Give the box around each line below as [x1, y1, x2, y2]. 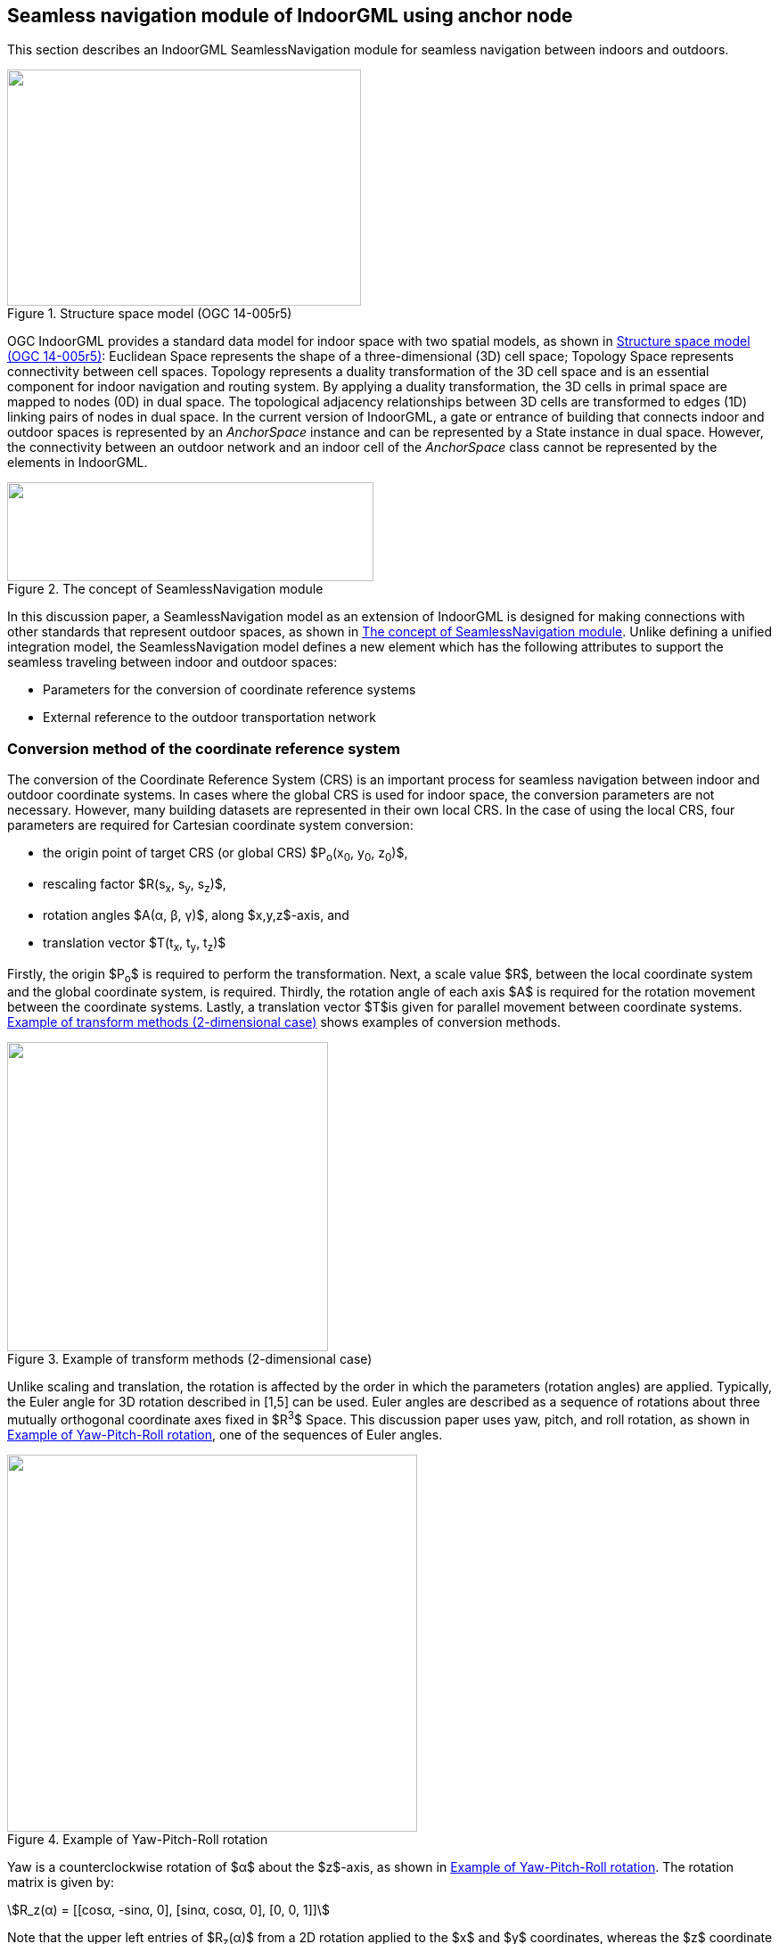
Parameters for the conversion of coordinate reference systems [43, 682, 416, 698]
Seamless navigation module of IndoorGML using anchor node [7, 4, 573, 27]
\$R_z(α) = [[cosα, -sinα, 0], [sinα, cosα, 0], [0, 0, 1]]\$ [7, 1902, 330, 1918]
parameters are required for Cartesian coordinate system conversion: [7, 817, 414, 833]
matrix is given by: [7, 1874, 114, 1891]
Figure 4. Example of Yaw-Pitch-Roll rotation [7, 1832, 268, 1848]
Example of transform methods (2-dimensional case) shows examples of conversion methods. [7, 1014, 562, 1030]
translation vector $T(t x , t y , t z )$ [43, 934, 226, 954]
